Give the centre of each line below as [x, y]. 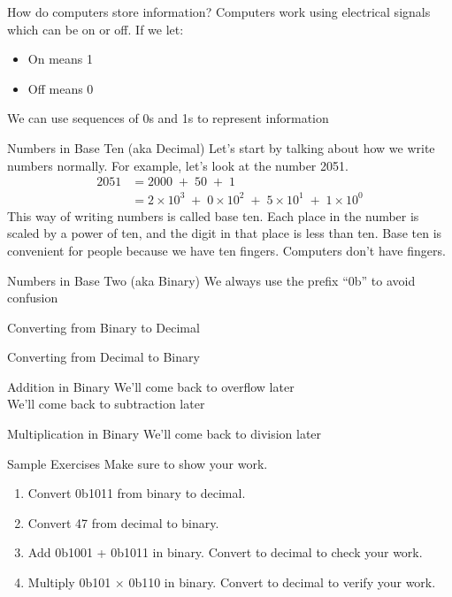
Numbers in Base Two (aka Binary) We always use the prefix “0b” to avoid [211, 280]
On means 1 [60, 59]
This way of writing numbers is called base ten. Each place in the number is [213, 215]
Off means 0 [61, 88]
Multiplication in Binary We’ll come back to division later [165, 434]
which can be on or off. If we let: [96, 29]
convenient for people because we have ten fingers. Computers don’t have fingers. [226, 250]
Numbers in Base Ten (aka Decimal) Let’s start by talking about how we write [221, 147]
